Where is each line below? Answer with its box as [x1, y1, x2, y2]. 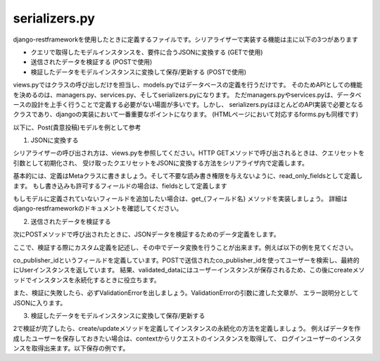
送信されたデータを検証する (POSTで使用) [30, 58, 153, 66]
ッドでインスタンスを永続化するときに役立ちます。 [13, 275, 161, 284]
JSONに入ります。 [13, 298, 67, 307]
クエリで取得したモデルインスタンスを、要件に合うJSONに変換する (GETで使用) [30, 48, 263, 56]
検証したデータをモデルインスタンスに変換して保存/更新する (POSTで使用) [30, 68, 246, 76]
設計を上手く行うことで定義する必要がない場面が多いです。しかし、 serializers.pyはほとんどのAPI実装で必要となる [31, 100, 364, 108]
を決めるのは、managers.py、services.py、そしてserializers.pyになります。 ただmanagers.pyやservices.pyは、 [13, 90, 337, 99]
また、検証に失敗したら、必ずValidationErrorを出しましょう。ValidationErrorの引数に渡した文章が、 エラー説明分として [13, 289, 359, 297]
